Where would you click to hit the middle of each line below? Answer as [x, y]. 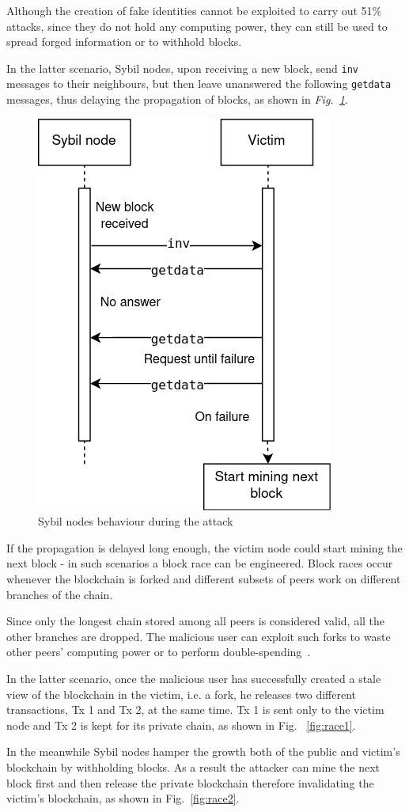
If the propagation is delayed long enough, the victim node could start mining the [204, 547]
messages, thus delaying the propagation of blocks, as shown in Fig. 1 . [177, 99]
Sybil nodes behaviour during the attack [136, 521]
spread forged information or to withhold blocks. [124, 42]
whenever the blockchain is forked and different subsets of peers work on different [204, 579]
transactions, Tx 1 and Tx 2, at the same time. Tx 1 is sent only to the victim [195, 710]
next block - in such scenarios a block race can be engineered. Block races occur [200, 563]
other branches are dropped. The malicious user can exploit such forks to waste [199, 636]
